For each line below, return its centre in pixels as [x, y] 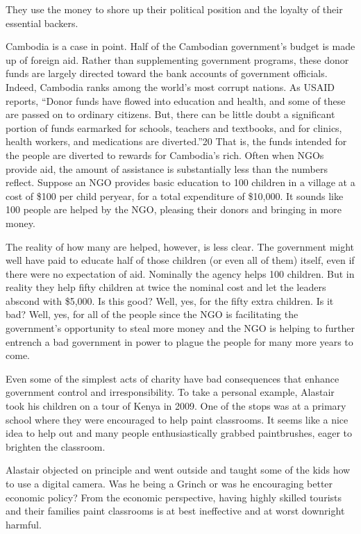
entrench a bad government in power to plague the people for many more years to [179, 341]
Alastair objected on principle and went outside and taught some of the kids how [178, 470]
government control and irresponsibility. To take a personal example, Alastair [170, 392]
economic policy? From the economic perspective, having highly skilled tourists [174, 497]
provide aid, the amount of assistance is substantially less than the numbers [167, 168]
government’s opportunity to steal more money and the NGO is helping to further [180, 328]
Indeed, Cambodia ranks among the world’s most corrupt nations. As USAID [170, 86]
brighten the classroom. [56, 446]
